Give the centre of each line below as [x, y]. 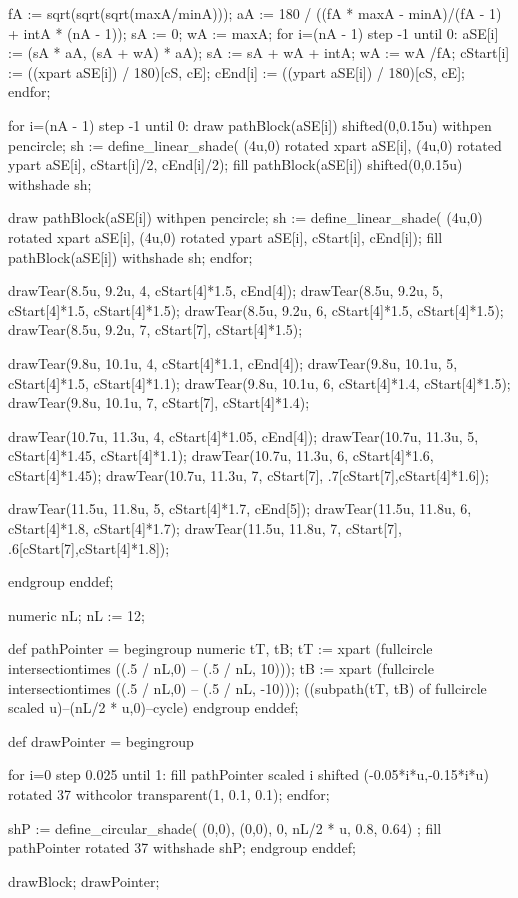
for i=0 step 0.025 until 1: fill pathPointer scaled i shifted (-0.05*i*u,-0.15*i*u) [248, 774]
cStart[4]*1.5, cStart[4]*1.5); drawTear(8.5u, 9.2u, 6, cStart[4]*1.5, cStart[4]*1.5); [256, 309]
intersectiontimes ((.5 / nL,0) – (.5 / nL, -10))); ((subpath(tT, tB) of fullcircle [247, 687]
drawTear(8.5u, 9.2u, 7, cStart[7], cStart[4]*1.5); [155, 329]
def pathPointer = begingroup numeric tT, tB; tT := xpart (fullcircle [220, 648]
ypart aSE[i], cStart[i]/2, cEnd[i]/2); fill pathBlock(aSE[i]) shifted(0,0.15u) [235, 164]
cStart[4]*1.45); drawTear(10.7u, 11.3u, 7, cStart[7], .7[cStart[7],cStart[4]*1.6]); [248, 474]
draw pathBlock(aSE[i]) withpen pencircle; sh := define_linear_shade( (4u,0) [245, 217]
